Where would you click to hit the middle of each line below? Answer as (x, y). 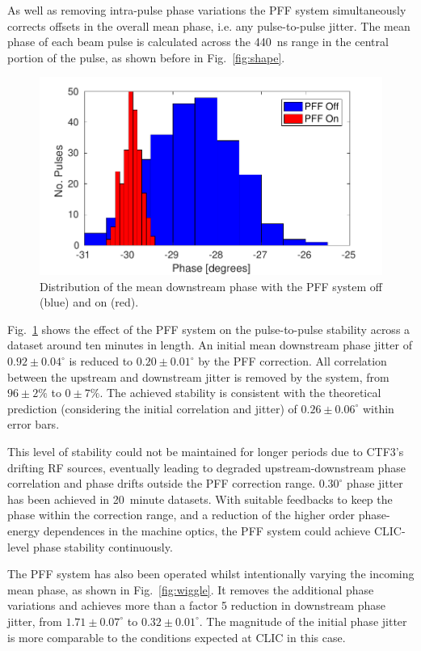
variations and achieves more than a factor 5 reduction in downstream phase (196, 605)
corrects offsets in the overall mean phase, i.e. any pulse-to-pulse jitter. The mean (209, 25)
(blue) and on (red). (89, 302)
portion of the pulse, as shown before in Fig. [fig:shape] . (146, 57)
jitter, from (35, 621)
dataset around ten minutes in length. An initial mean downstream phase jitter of (210, 345)
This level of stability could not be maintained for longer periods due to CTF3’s (206, 452)
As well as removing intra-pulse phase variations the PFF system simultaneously (207, 10)
